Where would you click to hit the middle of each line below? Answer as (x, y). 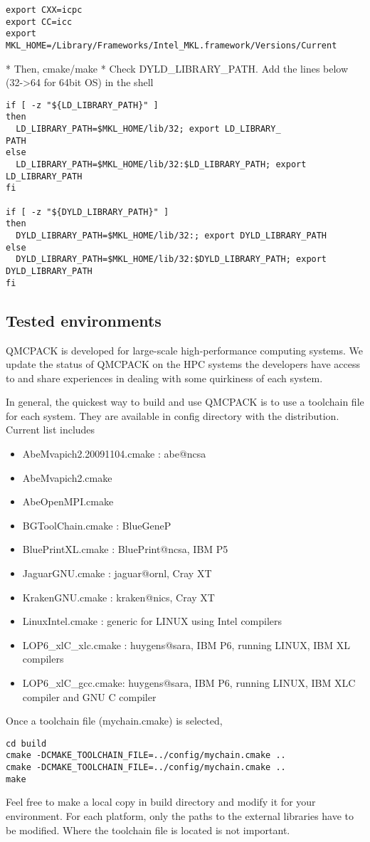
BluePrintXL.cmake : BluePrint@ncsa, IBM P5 (125, 549)
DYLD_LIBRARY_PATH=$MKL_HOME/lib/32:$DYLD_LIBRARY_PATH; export (171, 259)
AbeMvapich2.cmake (67, 477)
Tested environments (84, 320)
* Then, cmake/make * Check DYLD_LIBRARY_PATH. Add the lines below (177, 68)
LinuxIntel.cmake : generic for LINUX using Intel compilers (152, 621)
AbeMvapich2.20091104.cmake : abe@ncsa (114, 454)
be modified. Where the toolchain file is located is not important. (148, 830)
